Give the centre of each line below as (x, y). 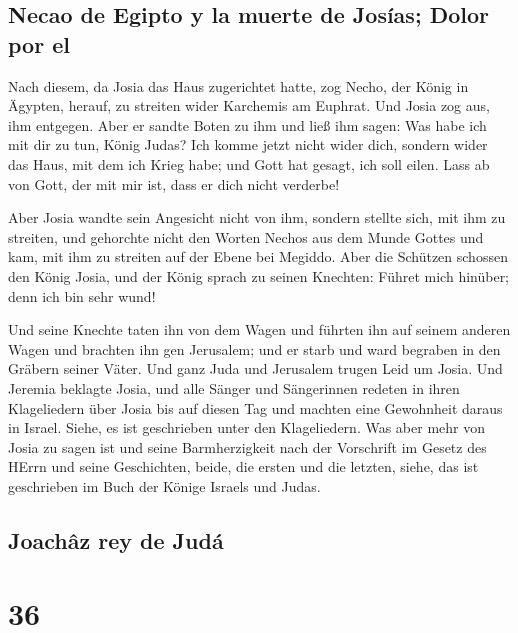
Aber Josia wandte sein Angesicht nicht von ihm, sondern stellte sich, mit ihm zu (257, 217)
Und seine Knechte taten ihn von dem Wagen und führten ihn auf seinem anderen (259, 329)
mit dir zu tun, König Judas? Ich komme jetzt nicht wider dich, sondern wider (248, 144)
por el (39, 43)
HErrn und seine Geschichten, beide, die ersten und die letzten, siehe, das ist (243, 466)
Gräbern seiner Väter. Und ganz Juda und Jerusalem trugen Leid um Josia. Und (255, 368)
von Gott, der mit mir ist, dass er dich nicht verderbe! (174, 183)
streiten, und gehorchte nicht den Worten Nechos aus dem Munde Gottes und (246, 236)
